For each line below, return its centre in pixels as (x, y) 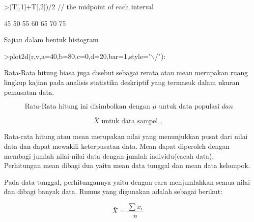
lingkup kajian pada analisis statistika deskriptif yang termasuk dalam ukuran (122, 82)
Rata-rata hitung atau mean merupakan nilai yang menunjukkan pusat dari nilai (126, 136)
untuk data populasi (189, 107)
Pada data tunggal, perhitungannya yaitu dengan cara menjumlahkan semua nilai (127, 181)
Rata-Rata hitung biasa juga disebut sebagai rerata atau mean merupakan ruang (126, 72)
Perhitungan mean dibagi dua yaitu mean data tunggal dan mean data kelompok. (127, 165)
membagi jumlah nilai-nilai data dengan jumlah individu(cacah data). (109, 155)
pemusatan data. (29, 92)
